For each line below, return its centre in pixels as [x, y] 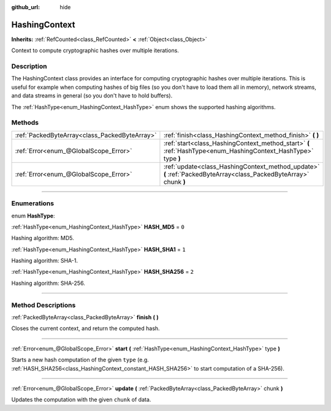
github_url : [25, 7]
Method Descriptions [44, 305]
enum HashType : [33, 216]
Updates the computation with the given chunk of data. [81, 400]
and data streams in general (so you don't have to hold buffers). [92, 96]
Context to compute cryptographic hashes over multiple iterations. [95, 51]
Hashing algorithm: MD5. [43, 238]
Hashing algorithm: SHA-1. [44, 261]
